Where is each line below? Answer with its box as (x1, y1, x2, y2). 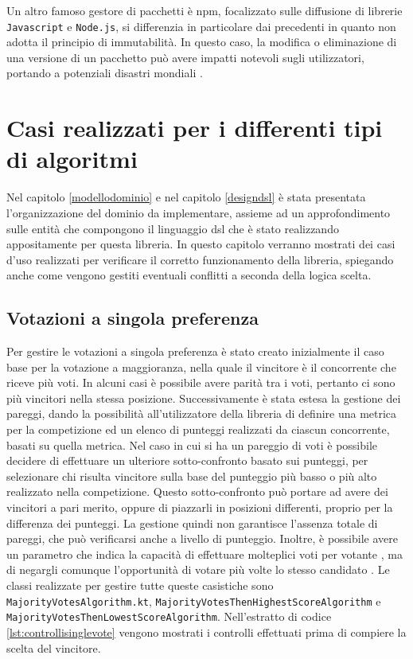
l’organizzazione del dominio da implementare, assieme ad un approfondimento (6, 204, 391, 220)
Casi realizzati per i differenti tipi (6, 111, 383, 144)
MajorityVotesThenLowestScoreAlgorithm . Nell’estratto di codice (6, 608, 332, 625)
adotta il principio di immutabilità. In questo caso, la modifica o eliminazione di (6, 33, 397, 50)
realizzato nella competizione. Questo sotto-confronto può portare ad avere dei (6, 483, 388, 500)
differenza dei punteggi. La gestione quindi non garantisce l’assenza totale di (6, 514, 378, 531)
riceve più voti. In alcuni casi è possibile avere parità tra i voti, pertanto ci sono (6, 374, 395, 391)
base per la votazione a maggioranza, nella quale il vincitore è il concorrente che (6, 358, 396, 375)
